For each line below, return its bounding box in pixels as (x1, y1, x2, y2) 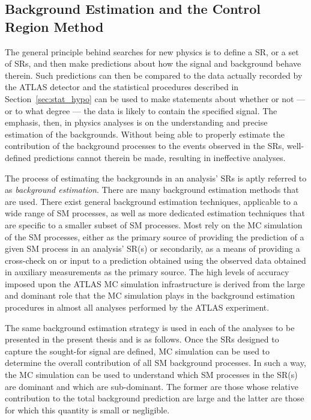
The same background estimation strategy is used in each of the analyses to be (5, 321, 295, 333)
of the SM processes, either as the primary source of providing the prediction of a (5, 230, 304, 243)
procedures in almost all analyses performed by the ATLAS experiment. (5, 301, 270, 314)
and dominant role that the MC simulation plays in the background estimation (5, 289, 295, 302)
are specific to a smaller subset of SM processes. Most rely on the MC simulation (5, 218, 303, 231)
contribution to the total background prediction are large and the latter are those (5, 392, 304, 404)
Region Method (5, 17, 104, 35)
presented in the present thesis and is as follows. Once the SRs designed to (5, 333, 279, 345)
